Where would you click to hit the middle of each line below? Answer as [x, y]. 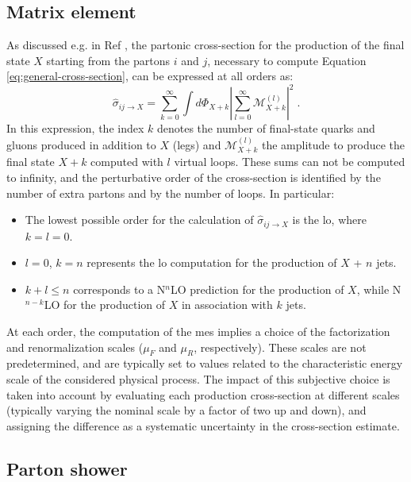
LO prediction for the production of [257, 289]
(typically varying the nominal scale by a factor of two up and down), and [186, 410]
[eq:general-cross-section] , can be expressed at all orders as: [150, 76]
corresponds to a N [119, 289]
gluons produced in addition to [81, 144]
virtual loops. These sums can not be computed [290, 162]
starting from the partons [108, 60]
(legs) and [197, 144]
